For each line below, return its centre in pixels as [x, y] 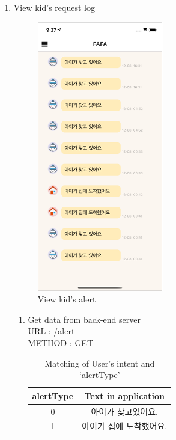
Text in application [124, 395]
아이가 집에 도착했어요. [125, 426]
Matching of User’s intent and [100, 363]
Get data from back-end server [84, 319]
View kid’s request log [54, 7]
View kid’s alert [67, 299]
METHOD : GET [61, 342]
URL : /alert [51, 331]
